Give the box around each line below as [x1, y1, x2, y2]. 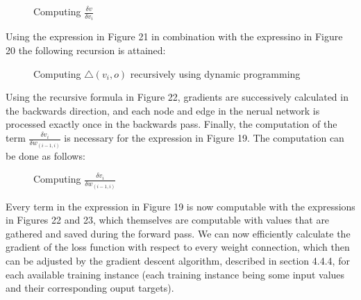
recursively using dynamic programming [130, 66, 301, 81]
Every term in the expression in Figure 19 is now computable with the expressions [6, 199, 355, 213]
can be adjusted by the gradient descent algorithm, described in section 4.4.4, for [6, 253, 350, 267]
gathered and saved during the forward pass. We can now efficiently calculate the [6, 226, 351, 240]
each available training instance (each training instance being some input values [6, 267, 345, 281]
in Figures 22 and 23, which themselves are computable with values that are [6, 212, 330, 227]
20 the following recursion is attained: [6, 43, 166, 58]
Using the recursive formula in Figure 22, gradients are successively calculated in [6, 90, 349, 104]
